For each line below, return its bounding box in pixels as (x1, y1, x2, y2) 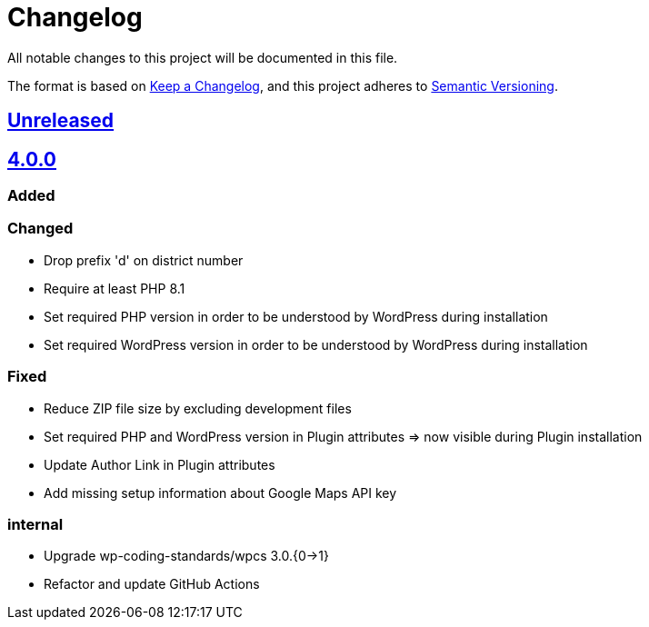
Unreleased (7, 109, 115, 133)
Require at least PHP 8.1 (44, 280, 185, 296)
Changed (7, 219, 74, 238)
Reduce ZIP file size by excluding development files (44, 400, 352, 416)
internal (7, 514, 64, 533)
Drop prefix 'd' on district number (44, 252, 244, 268)
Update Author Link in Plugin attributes (44, 456, 275, 473)
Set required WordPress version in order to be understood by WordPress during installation (44, 336, 588, 353)
